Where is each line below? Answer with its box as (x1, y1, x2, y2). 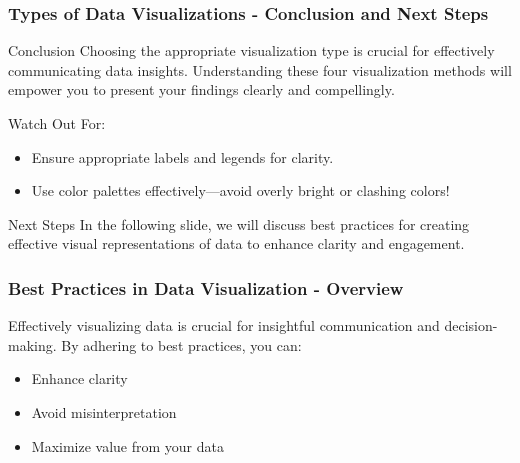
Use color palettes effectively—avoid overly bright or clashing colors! (31, 180, 450, 201)
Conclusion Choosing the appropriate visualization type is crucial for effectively (8, 40, 495, 61)
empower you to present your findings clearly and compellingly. (8, 79, 395, 100)
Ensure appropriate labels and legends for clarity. (31, 146, 334, 167)
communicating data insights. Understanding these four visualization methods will (8, 59, 512, 80)
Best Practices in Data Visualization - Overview (8, 275, 404, 300)
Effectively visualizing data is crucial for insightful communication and (8, 315, 440, 336)
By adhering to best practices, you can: (61, 334, 302, 355)
